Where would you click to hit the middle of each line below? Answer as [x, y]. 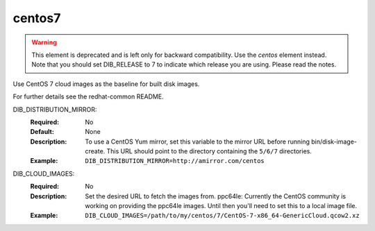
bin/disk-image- [334, 142]
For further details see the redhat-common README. [88, 96]
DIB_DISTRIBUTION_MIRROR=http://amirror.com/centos [175, 161]
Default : [42, 132]
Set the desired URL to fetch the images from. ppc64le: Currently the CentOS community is [216, 196]
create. [95, 151]
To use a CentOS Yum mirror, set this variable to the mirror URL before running [198, 142]
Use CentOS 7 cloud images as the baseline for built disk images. [106, 84]
